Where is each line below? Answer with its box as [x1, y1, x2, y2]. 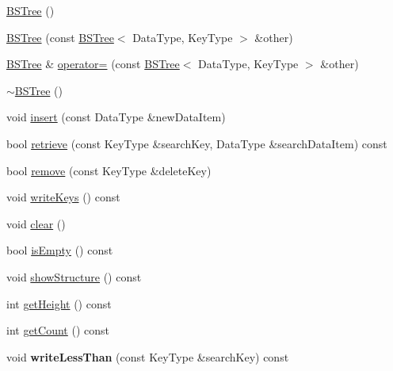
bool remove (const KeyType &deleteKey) [6, 162, 212, 178]
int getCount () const [6, 322, 109, 338]
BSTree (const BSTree [6, 29, 114, 45]
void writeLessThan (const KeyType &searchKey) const [6, 348, 289, 365]
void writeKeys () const [6, 189, 120, 205]
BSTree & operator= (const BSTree [6, 55, 180, 72]
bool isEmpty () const [6, 242, 113, 258]
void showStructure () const [6, 268, 142, 285]
